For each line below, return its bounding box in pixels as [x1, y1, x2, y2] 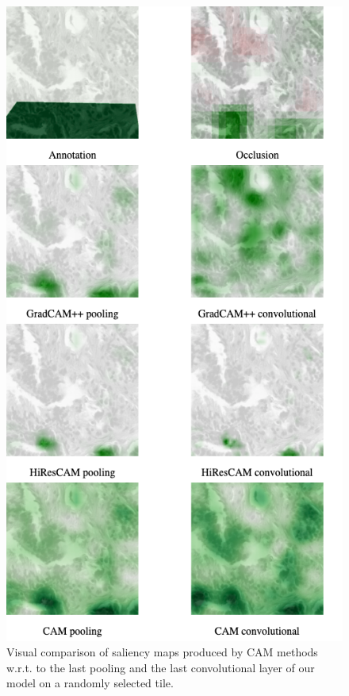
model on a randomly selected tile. [6, 675, 174, 691]
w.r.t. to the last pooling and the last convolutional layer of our [6, 659, 315, 675]
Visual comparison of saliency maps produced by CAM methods [6, 644, 318, 660]
